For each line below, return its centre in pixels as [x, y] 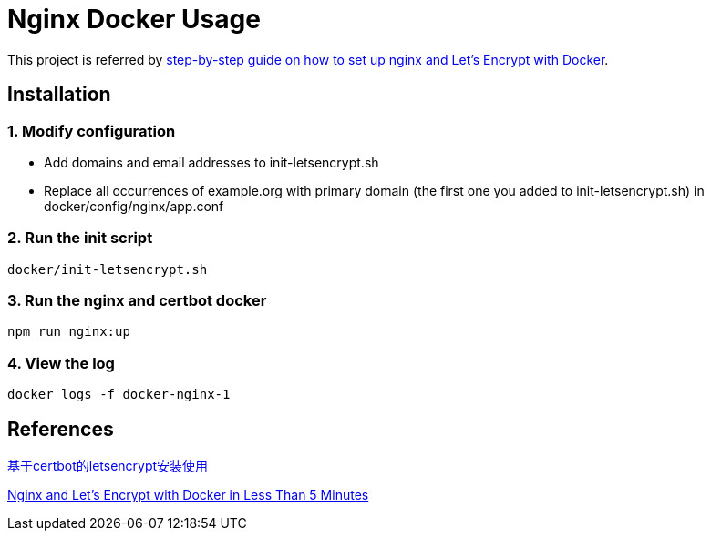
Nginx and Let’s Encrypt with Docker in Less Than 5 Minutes [188, 495]
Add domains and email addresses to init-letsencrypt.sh [211, 162]
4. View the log [61, 363]
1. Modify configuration [92, 131]
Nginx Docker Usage [134, 19]
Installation [59, 95]
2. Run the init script [80, 238]
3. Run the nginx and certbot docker [137, 301]
